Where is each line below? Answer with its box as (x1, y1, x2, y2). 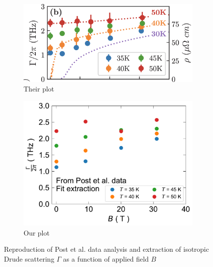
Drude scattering (4, 253, 54, 264)
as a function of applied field (63, 253, 149, 264)
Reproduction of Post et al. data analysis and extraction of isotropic (4, 244, 209, 254)
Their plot (24, 84, 54, 94)
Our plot (24, 227, 50, 237)
